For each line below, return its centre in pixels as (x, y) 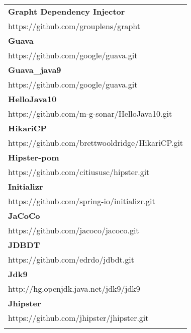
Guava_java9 (35, 70)
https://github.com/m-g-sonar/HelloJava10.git (90, 113)
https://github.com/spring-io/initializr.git (82, 201)
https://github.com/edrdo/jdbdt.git (71, 259)
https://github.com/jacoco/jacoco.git (74, 230)
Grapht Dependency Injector (67, 11)
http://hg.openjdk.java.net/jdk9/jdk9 (74, 288)
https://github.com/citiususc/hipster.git (79, 172)
